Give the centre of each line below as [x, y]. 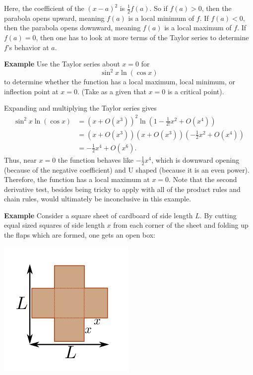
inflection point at [31, 91]
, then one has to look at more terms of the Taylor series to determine [142, 37]
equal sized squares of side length [54, 225]
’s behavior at [28, 47]
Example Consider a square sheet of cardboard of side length [98, 215]
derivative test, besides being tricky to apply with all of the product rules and [122, 189]
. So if [158, 8]
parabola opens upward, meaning [54, 18]
